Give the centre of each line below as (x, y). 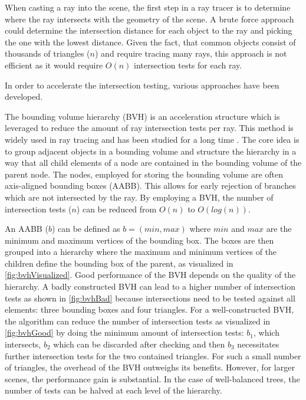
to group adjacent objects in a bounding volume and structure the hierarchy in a (151, 151)
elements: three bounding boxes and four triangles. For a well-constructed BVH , (149, 309)
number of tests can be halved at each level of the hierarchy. (113, 390)
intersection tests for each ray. (188, 65)
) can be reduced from (116, 209)
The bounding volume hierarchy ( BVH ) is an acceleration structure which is (142, 116)
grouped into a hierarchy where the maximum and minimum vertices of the (141, 252)
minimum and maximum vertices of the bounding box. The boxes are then (139, 240)
